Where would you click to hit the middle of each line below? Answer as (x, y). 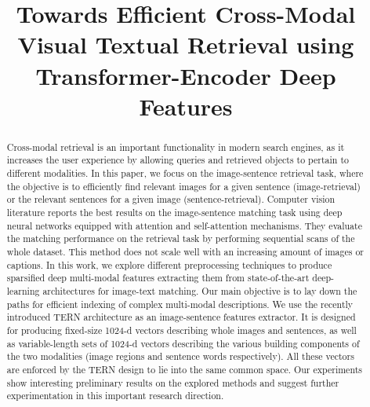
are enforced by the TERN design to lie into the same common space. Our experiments (184, 369)
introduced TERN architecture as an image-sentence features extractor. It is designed (181, 317)
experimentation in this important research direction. (115, 396)
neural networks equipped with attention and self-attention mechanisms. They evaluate (184, 225)
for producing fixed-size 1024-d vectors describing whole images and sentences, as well (181, 330)
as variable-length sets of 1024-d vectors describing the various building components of (183, 343)
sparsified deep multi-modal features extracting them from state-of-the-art (158, 278)
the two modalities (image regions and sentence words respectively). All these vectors (180, 356)
